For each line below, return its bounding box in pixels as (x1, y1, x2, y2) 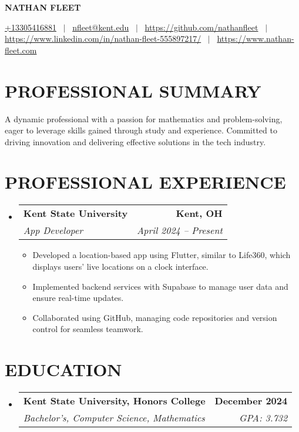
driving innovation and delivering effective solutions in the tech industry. (5, 135, 266, 148)
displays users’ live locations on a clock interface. (32, 260, 209, 272)
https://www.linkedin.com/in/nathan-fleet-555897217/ (5, 32, 201, 45)
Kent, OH (176, 206, 223, 220)
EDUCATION (5, 357, 122, 381)
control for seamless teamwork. (32, 323, 143, 335)
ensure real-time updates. (32, 292, 124, 304)
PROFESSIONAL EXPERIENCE (5, 170, 286, 194)
